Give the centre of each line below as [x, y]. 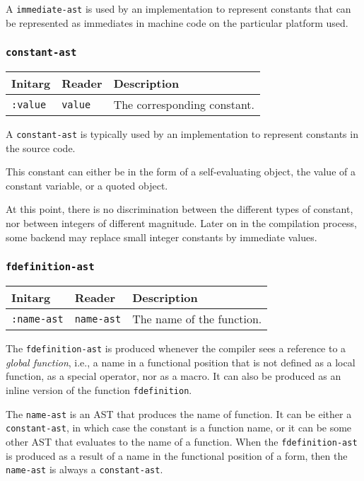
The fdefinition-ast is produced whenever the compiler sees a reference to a [176, 348]
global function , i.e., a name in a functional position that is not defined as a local [181, 362]
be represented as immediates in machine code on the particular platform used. [177, 22]
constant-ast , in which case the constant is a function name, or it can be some [179, 428]
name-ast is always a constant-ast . [84, 469]
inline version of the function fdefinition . [99, 389]
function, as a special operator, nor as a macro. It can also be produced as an [174, 376]
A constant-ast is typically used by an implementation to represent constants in [182, 134]
